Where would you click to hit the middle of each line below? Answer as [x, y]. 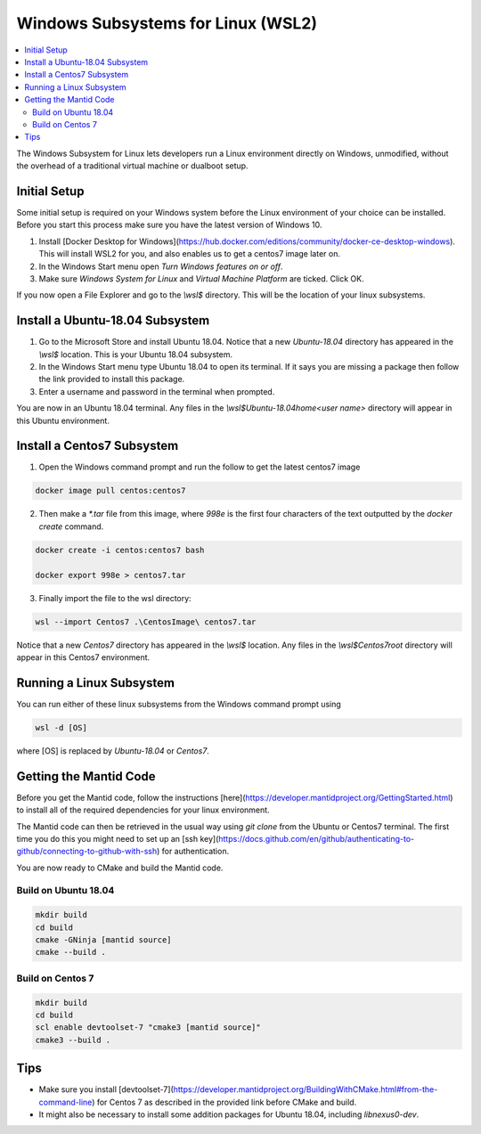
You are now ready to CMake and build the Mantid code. [120, 868]
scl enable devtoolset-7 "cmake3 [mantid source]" [148, 1028]
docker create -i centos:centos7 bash [120, 550]
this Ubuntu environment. [63, 420]
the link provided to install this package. [112, 379]
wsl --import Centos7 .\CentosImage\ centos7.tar [146, 622]
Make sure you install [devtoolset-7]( [106, 1089]
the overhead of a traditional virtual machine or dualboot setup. [132, 166]
